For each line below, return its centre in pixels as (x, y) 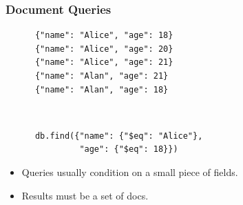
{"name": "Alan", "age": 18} (102, 89)
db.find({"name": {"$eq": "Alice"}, (119, 136)
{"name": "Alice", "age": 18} (104, 36)
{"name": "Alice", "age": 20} (104, 49)
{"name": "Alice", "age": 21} (104, 62)
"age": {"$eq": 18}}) (129, 149)
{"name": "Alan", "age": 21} (102, 76)
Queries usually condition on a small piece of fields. (130, 172)
